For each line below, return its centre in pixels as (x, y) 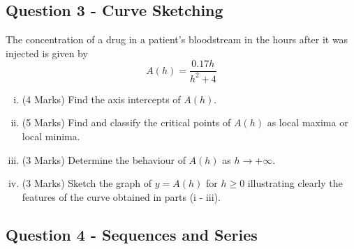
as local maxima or (308, 122)
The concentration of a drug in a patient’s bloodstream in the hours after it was (177, 39)
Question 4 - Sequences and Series (132, 234)
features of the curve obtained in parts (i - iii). (121, 196)
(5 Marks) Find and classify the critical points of (126, 122)
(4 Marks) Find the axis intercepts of (101, 99)
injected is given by (47, 53)
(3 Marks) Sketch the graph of (87, 183)
